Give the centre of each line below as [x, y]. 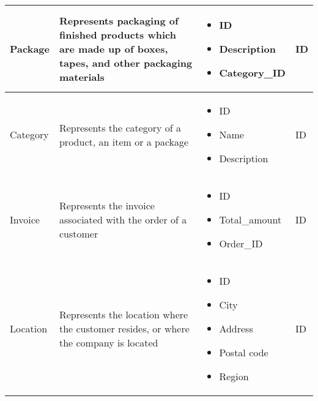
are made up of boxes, [113, 49]
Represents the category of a [120, 127]
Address [236, 328]
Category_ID [252, 73]
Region [234, 376]
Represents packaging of [119, 21]
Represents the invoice [107, 205]
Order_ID [241, 243]
